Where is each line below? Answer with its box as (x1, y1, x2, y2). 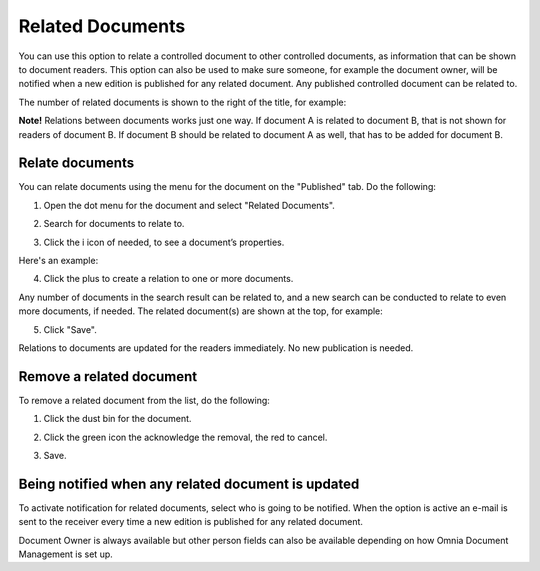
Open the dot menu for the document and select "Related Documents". (43, 199, 335, 211)
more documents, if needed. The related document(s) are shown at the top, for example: (18, 305, 384, 317)
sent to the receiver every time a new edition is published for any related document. (18, 516, 364, 528)
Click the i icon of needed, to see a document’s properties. (43, 236, 285, 248)
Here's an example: (18, 254, 99, 266)
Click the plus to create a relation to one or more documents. (43, 273, 294, 285)
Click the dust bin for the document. (43, 413, 192, 425)
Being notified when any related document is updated (18, 475, 360, 492)
